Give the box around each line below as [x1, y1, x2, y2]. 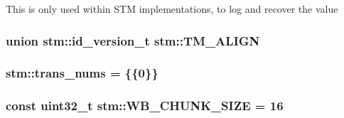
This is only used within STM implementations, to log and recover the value [6, 1, 338, 16]
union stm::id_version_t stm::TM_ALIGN [6, 31, 260, 49]
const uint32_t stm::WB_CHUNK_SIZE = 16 [6, 97, 284, 114]
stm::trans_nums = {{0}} [6, 64, 158, 82]
